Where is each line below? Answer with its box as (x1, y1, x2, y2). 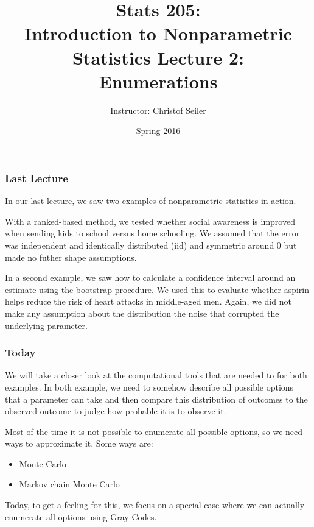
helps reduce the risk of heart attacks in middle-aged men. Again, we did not (5, 295, 291, 308)
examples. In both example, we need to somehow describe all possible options (5, 380, 294, 393)
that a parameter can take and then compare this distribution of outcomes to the (5, 392, 308, 405)
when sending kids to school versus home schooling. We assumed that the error (5, 227, 300, 239)
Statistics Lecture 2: (72, 44, 245, 69)
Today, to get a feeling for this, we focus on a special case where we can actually (5, 498, 305, 511)
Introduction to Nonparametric (24, 21, 292, 46)
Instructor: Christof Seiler (110, 104, 206, 116)
